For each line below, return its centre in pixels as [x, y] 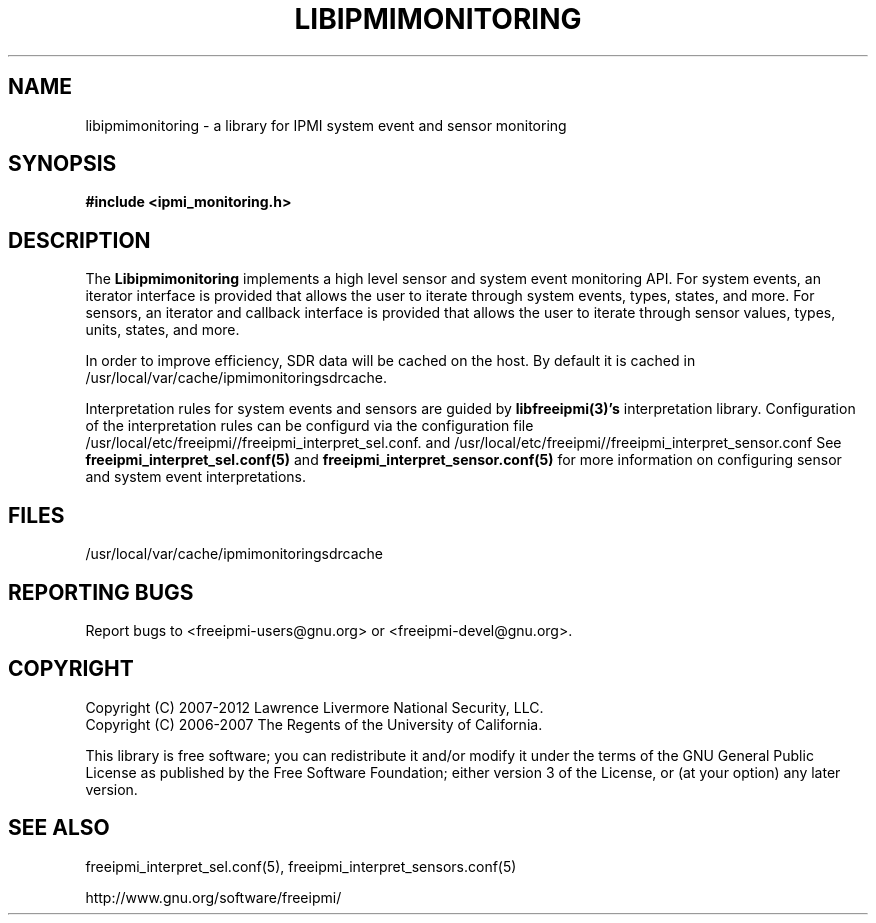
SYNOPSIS [62, 164]
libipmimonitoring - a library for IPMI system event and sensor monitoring [326, 125]
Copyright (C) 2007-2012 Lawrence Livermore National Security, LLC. [314, 707]
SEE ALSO [59, 828]
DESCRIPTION [79, 240]
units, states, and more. [162, 330]
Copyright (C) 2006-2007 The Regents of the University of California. [314, 724]
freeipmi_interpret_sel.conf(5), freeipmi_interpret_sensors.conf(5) [301, 866]
